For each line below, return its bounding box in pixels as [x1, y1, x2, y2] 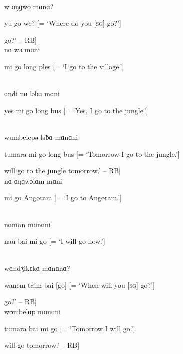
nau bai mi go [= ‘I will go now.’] [4, 236, 105, 246]
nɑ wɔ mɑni [4, 44, 40, 55]
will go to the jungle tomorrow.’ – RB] [4, 165, 121, 176]
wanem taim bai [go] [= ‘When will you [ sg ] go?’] [4, 279, 155, 290]
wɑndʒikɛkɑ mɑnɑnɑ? [4, 262, 70, 273]
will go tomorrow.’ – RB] [4, 340, 80, 350]
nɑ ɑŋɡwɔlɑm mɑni [4, 175, 62, 186]
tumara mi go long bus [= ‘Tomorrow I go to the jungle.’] [4, 148, 180, 159]
